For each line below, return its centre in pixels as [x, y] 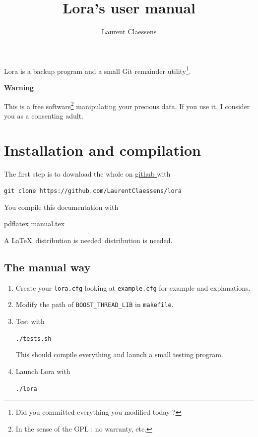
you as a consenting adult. [44, 115]
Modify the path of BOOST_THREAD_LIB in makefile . [95, 304]
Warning [19, 87]
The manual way [47, 267]
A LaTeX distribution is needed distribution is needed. [88, 240]
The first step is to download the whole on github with [87, 173]
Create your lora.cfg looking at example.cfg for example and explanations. [133, 287]
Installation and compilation [102, 150]
